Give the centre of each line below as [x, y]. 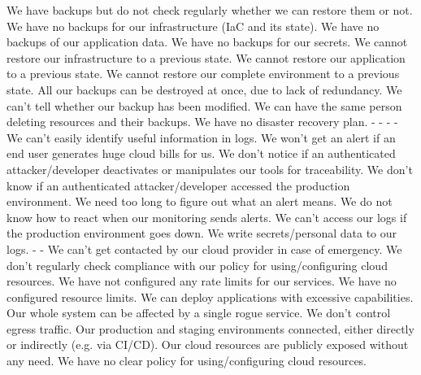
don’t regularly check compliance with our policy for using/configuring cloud [197, 265]
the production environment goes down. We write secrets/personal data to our [202, 233]
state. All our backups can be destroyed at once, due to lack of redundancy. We [204, 89]
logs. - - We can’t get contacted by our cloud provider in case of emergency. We [204, 249]
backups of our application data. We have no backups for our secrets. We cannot [207, 42]
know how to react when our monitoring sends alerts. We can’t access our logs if [207, 217]
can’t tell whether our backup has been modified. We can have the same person [204, 105]
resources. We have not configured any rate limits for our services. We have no [202, 281]
